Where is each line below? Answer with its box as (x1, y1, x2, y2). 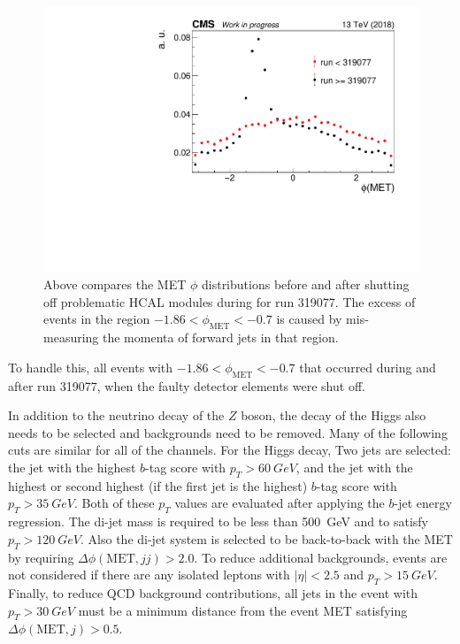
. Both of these (74, 494, 155, 512)
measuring (43, 328, 99, 347)
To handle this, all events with (8, 357, 173, 376)
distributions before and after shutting (201, 275, 410, 294)
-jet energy (394, 494, 452, 512)
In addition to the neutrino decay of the (8, 406, 225, 425)
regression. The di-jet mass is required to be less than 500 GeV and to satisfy (8, 512, 428, 531)
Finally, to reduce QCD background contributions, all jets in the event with (8, 583, 418, 602)
